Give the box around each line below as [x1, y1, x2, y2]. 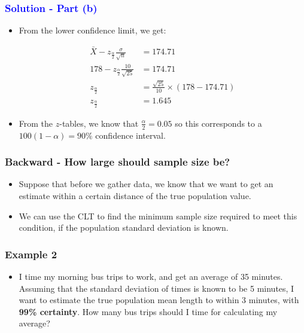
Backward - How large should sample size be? [5, 154, 230, 169]
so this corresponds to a [175, 117, 262, 129]
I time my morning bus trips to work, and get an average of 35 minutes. [19, 270, 283, 282]
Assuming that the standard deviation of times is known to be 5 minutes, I [19, 282, 294, 294]
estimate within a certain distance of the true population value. [19, 189, 251, 201]
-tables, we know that [59, 117, 139, 129]
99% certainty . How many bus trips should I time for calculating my [19, 305, 278, 317]
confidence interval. [95, 129, 166, 141]
